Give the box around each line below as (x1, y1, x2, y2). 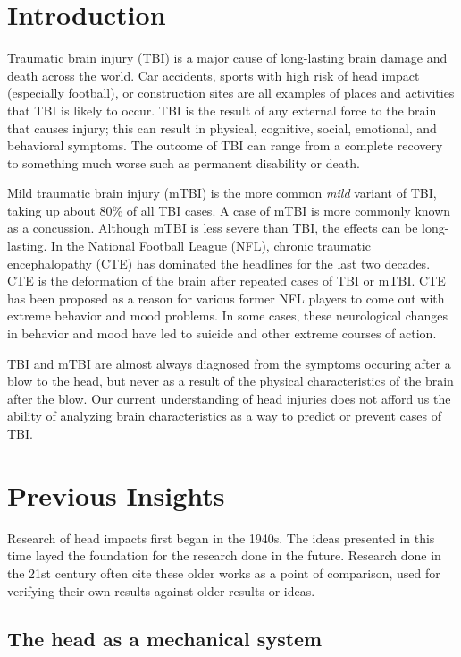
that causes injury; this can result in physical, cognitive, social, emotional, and (7, 118, 437, 137)
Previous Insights (7, 476, 225, 513)
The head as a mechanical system (7, 625, 323, 653)
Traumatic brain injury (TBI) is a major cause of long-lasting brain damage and (7, 48, 448, 67)
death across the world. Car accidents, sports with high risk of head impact (7, 65, 420, 84)
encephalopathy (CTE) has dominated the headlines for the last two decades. (7, 253, 431, 272)
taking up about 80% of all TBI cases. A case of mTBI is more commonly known (7, 201, 451, 219)
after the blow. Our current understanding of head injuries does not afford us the (7, 388, 451, 407)
